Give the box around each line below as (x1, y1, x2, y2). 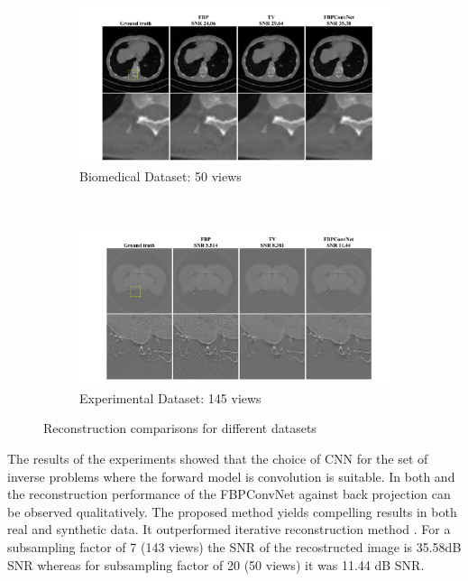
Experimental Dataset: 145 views (79, 388, 262, 407)
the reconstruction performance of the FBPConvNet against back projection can (7, 484, 451, 503)
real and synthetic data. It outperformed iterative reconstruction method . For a (7, 520, 451, 539)
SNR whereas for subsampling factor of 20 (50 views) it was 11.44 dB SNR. (7, 555, 425, 574)
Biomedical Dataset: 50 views (79, 166, 242, 185)
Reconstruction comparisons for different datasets (43, 419, 317, 438)
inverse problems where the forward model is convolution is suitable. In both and (7, 466, 455, 485)
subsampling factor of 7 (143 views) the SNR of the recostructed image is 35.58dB (7, 537, 462, 556)
